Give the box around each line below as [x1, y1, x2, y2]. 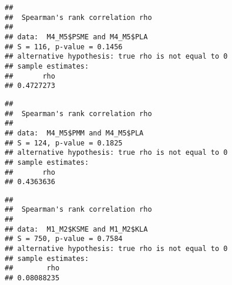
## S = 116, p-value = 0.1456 [5, 42, 123, 51]
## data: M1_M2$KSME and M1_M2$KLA [5, 225, 148, 233]
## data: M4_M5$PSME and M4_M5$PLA [5, 32, 148, 41]
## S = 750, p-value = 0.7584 [5, 235, 123, 243]
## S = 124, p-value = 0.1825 [5, 138, 123, 147]
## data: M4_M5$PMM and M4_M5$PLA [5, 128, 144, 137]
